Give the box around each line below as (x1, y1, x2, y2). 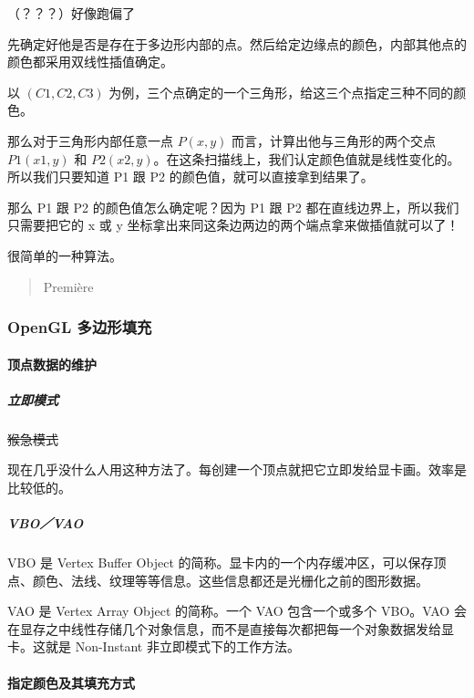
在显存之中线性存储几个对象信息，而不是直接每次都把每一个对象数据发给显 (7, 619, 454, 638)
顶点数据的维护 (7, 354, 97, 373)
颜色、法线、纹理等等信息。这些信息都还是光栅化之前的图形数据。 (32, 570, 428, 589)
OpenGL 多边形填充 (7, 316, 152, 339)
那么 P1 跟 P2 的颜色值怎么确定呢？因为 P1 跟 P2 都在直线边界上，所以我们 (7, 197, 459, 216)
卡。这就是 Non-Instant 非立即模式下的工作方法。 (7, 637, 300, 656)
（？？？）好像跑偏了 (7, 4, 135, 22)
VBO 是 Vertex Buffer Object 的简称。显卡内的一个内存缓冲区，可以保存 (7, 553, 434, 572)
